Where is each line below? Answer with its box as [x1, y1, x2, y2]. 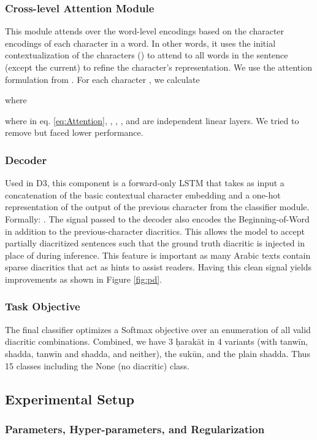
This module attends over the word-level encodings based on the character [5, 25, 285, 37]
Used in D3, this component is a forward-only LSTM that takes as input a [5, 176, 285, 189]
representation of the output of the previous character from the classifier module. [5, 200, 310, 213]
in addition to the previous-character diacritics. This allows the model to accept [5, 224, 305, 237]
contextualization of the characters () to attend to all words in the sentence [5, 49, 288, 61]
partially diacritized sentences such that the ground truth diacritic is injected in [5, 237, 305, 249]
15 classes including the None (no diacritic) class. [5, 359, 190, 372]
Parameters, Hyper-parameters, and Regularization [5, 421, 265, 436]
